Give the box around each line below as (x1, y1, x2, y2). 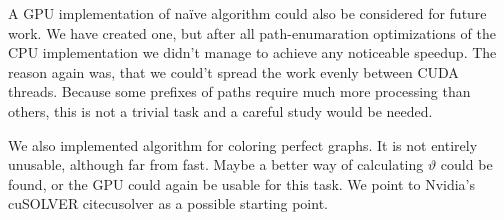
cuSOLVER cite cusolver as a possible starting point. (8, 193, 328, 214)
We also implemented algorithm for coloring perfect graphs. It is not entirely (8, 134, 478, 155)
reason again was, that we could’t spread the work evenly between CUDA (8, 61, 459, 82)
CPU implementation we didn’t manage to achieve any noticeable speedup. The (8, 42, 497, 63)
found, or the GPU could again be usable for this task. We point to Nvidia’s (8, 173, 476, 194)
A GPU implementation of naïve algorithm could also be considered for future (8, 3, 487, 23)
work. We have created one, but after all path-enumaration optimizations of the (8, 22, 496, 43)
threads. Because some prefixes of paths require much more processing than (8, 81, 471, 102)
